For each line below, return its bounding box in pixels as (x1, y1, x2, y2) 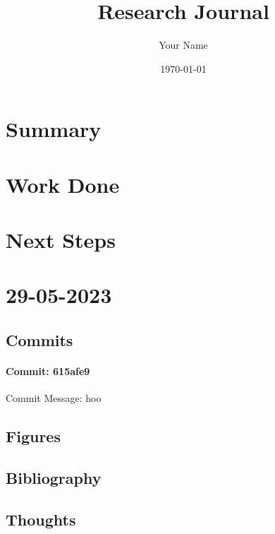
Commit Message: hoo (6, 391, 102, 405)
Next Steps (6, 225, 116, 254)
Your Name (159, 37, 208, 52)
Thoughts (6, 508, 76, 530)
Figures (6, 425, 61, 447)
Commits (6, 329, 73, 351)
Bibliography (6, 466, 102, 488)
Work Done (6, 170, 120, 198)
